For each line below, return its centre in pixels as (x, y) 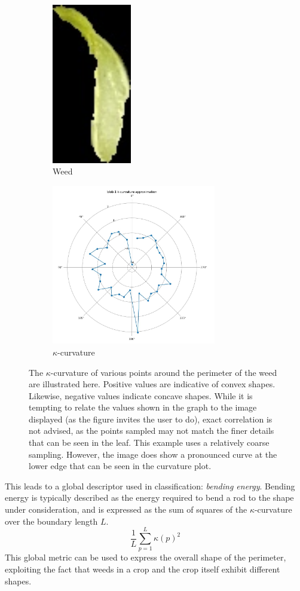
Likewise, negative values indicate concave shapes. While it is (141, 395)
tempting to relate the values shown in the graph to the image (143, 407)
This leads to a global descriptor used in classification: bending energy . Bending (150, 486)
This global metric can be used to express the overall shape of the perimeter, (146, 557)
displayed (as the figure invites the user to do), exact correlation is (151, 419)
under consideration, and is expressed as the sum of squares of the (126, 509)
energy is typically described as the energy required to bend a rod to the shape (149, 497)
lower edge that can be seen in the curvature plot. (120, 466)
